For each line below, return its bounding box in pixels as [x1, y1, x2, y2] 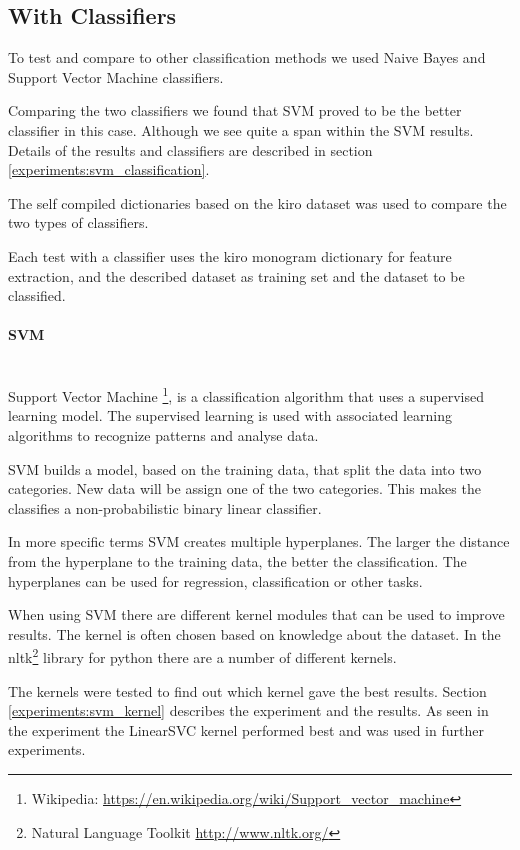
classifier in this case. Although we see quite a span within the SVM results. [8, 119, 474, 140]
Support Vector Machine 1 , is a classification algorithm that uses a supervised [8, 383, 484, 406]
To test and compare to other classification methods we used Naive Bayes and [8, 47, 486, 68]
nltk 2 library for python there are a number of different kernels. [8, 644, 397, 667]
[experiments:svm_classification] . [8, 159, 210, 180]
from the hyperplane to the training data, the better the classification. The [8, 550, 467, 571]
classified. [8, 285, 66, 306]
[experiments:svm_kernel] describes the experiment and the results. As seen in [8, 700, 489, 721]
